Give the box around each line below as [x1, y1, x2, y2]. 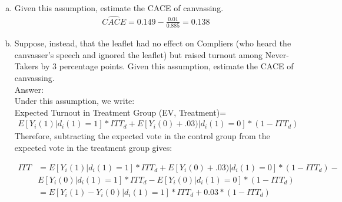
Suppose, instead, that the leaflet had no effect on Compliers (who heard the [14, 37, 291, 49]
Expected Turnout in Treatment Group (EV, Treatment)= [14, 106, 227, 118]
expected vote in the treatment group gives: [14, 141, 172, 153]
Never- [265, 48, 289, 60]
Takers [14, 60, 38, 72]
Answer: [14, 83, 44, 95]
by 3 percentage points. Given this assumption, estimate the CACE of [41, 60, 294, 72]
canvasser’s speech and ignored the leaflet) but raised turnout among [14, 48, 263, 60]
